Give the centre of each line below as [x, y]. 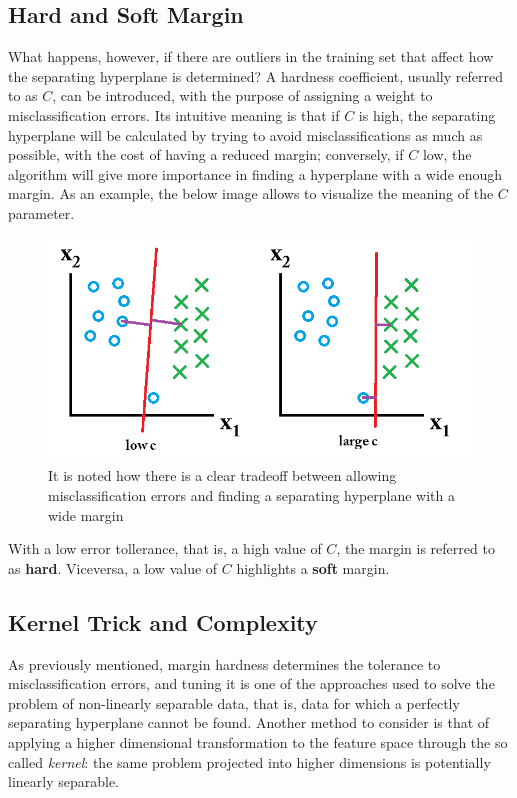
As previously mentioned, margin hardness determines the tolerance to [224, 663]
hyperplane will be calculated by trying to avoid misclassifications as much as [245, 134]
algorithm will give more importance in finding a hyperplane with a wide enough [255, 173]
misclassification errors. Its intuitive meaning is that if [174, 114]
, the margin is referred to [415, 548]
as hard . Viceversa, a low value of [113, 567]
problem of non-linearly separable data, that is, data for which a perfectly [234, 702]
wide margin [86, 514]
